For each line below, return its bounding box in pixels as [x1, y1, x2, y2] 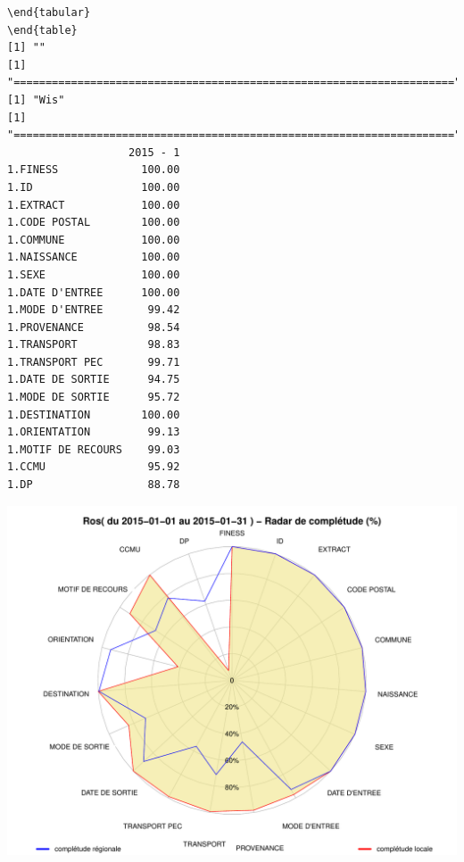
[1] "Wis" [7, 93, 65, 106]
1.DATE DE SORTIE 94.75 [7, 373, 180, 386]
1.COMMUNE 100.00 [7, 233, 180, 246]
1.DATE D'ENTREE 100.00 [7, 286, 180, 299]
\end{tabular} [7, 6, 91, 19]
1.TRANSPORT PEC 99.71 [7, 355, 180, 369]
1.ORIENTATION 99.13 [7, 426, 180, 439]
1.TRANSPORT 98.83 [7, 338, 180, 352]
